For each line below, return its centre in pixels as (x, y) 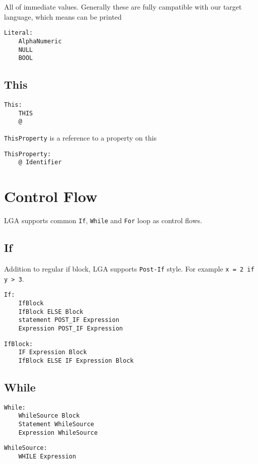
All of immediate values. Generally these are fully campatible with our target (123, 7)
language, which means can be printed (63, 16)
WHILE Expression (47, 456)
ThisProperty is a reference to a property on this (80, 137)
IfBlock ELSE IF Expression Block (76, 360)
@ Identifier (40, 162)
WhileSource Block (49, 416)
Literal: (19, 33)
